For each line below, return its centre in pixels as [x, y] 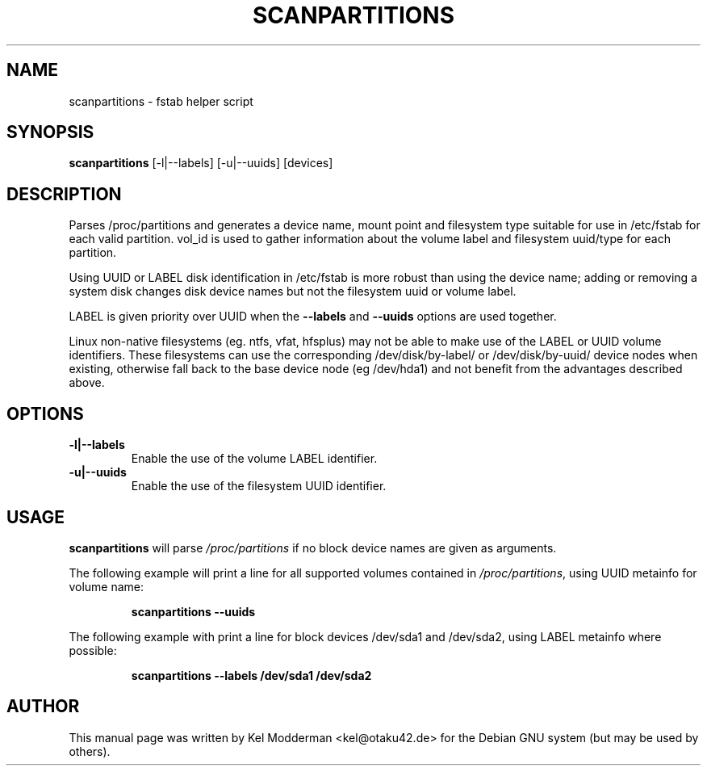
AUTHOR [43, 707]
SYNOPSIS [50, 132]
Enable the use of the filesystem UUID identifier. [259, 486]
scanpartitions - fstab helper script [161, 101]
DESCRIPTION [64, 194]
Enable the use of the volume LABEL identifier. [254, 459]
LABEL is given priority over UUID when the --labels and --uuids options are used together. [313, 317]
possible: [93, 650]
